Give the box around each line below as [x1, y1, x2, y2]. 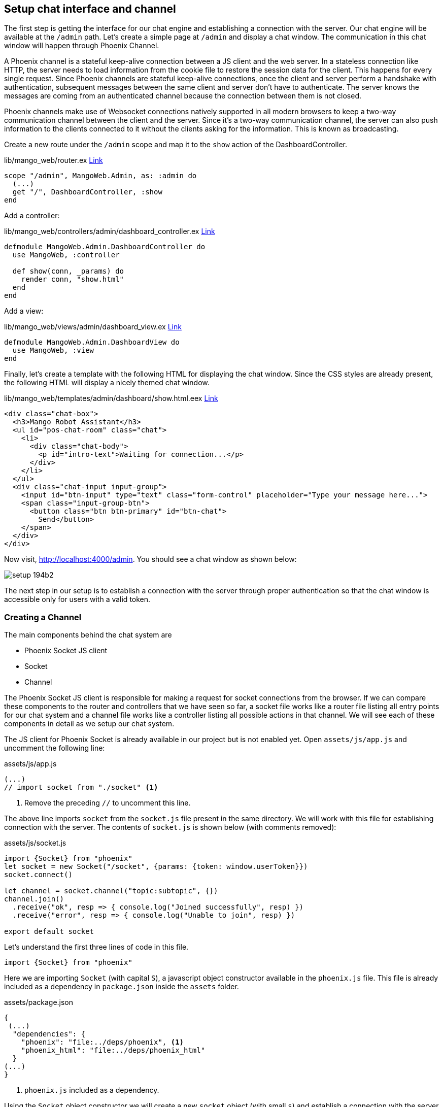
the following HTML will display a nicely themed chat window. [4, 378, 210, 387]
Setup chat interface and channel [4, 3, 176, 15]
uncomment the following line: [4, 744, 105, 753]
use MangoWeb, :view [12, 346, 94, 355]
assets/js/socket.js [4, 838, 66, 848]
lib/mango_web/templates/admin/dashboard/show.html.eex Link [4, 394, 218, 403]
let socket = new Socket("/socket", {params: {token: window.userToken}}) [4, 862, 308, 871]
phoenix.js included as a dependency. [24, 1086, 159, 1095]
